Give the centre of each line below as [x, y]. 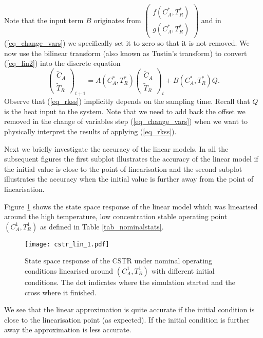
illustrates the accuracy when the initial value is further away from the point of [129, 179]
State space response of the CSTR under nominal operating [118, 261]
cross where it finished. [61, 292]
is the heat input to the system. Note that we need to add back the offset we [125, 111]
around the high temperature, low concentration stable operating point [116, 216]
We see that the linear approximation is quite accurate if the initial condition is [129, 309]
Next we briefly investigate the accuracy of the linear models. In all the [116, 148]
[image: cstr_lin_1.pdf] [67, 244]
